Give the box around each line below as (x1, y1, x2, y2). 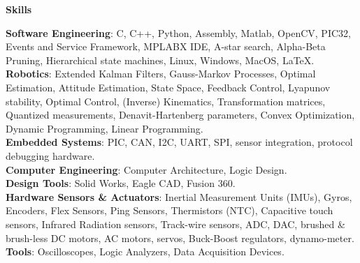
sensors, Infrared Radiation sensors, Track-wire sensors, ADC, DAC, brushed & (6, 216, 345, 231)
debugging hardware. (6, 148, 95, 163)
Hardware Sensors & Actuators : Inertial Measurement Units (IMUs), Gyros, (6, 189, 352, 204)
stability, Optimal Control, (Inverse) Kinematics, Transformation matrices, (6, 93, 326, 108)
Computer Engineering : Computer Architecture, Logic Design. (6, 162, 287, 176)
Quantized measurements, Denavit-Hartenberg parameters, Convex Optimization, (6, 107, 355, 122)
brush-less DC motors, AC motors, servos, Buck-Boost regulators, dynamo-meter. (6, 230, 354, 245)
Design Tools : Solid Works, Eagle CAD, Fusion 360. (6, 176, 236, 190)
